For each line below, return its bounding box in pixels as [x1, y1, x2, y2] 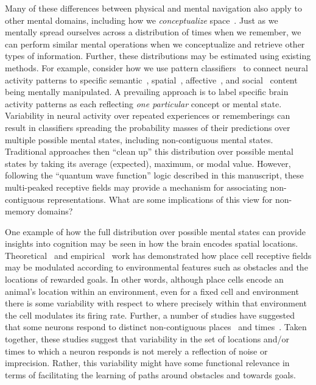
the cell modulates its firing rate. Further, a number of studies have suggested [5, 308, 295, 321]
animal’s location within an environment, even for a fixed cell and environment [5, 284, 299, 297]
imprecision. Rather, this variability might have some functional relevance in [5, 356, 290, 369]
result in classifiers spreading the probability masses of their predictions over [5, 121, 290, 133]
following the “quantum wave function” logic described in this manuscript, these [5, 169, 304, 182]
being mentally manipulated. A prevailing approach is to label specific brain [5, 85, 289, 98]
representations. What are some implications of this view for [47, 192, 273, 205]
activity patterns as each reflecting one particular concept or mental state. [5, 97, 282, 110]
